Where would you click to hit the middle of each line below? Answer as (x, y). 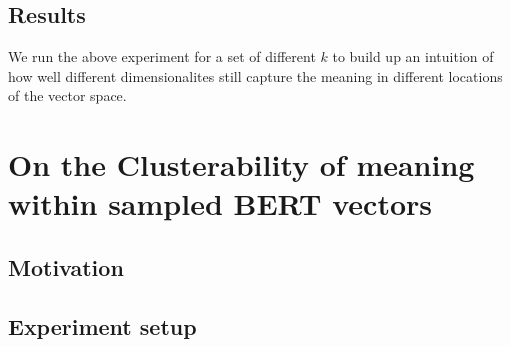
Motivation (66, 266)
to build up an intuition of (413, 56)
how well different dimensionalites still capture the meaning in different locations (255, 75)
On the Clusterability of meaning (241, 164)
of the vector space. (67, 95)
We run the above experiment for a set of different (162, 56)
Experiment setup (102, 325)
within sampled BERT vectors (220, 203)
